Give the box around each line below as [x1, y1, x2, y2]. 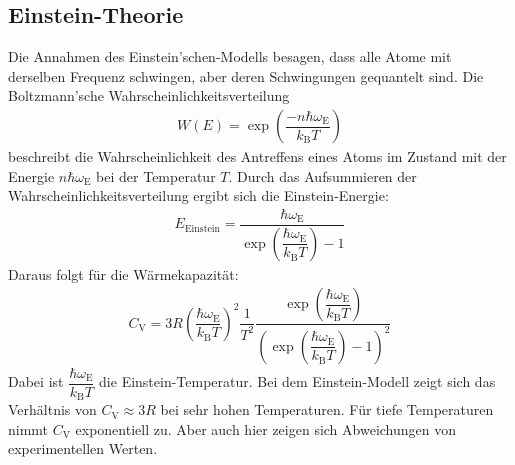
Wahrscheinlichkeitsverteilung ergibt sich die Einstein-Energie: [8, 185, 389, 206]
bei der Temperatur [96, 165, 216, 186]
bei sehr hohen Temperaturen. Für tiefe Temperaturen [160, 399, 494, 420]
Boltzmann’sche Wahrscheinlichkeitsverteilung [8, 85, 290, 106]
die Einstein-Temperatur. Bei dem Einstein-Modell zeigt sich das [99, 371, 496, 392]
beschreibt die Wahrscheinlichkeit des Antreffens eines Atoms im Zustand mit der [8, 146, 507, 167]
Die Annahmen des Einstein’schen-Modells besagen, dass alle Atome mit [8, 46, 452, 67]
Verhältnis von [8, 399, 97, 420]
